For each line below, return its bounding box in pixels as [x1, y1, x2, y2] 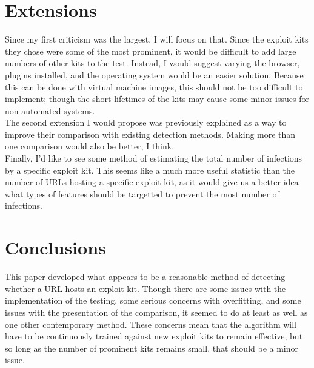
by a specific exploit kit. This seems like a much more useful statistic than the [5, 163, 295, 176]
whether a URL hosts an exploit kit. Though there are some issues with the [5, 282, 286, 295]
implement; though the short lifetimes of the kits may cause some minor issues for [5, 92, 309, 105]
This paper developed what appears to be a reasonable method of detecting [5, 270, 286, 283]
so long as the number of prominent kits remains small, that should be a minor [5, 341, 299, 354]
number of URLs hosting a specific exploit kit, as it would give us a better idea [5, 175, 299, 188]
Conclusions [5, 235, 106, 260]
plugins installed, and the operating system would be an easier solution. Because [5, 68, 304, 81]
